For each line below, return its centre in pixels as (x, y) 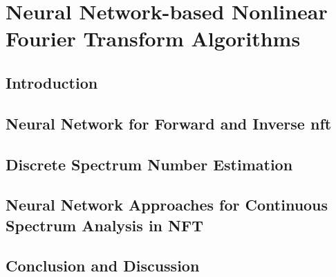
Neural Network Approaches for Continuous (167, 205)
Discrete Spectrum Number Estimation (149, 164)
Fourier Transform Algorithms (153, 38)
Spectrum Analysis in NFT (104, 225)
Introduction (52, 82)
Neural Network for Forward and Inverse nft (169, 123)
